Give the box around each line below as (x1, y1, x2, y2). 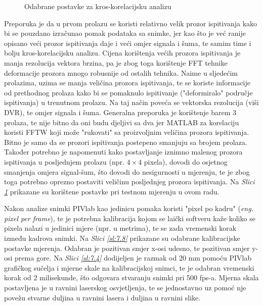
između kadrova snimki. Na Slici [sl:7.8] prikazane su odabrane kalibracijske (4, 233, 240, 243)
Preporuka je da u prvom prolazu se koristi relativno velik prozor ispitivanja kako (4, 18, 257, 28)
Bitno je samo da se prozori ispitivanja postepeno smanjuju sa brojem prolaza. (4, 136, 247, 147)
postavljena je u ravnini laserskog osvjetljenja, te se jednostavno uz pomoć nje (4, 282, 246, 293)
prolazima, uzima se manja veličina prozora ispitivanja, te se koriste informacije (4, 77, 250, 88)
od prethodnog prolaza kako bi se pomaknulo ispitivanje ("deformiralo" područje (4, 87, 253, 97)
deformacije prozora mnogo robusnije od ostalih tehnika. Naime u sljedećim (4, 67, 238, 78)
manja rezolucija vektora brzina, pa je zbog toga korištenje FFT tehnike (4, 57, 228, 68)
